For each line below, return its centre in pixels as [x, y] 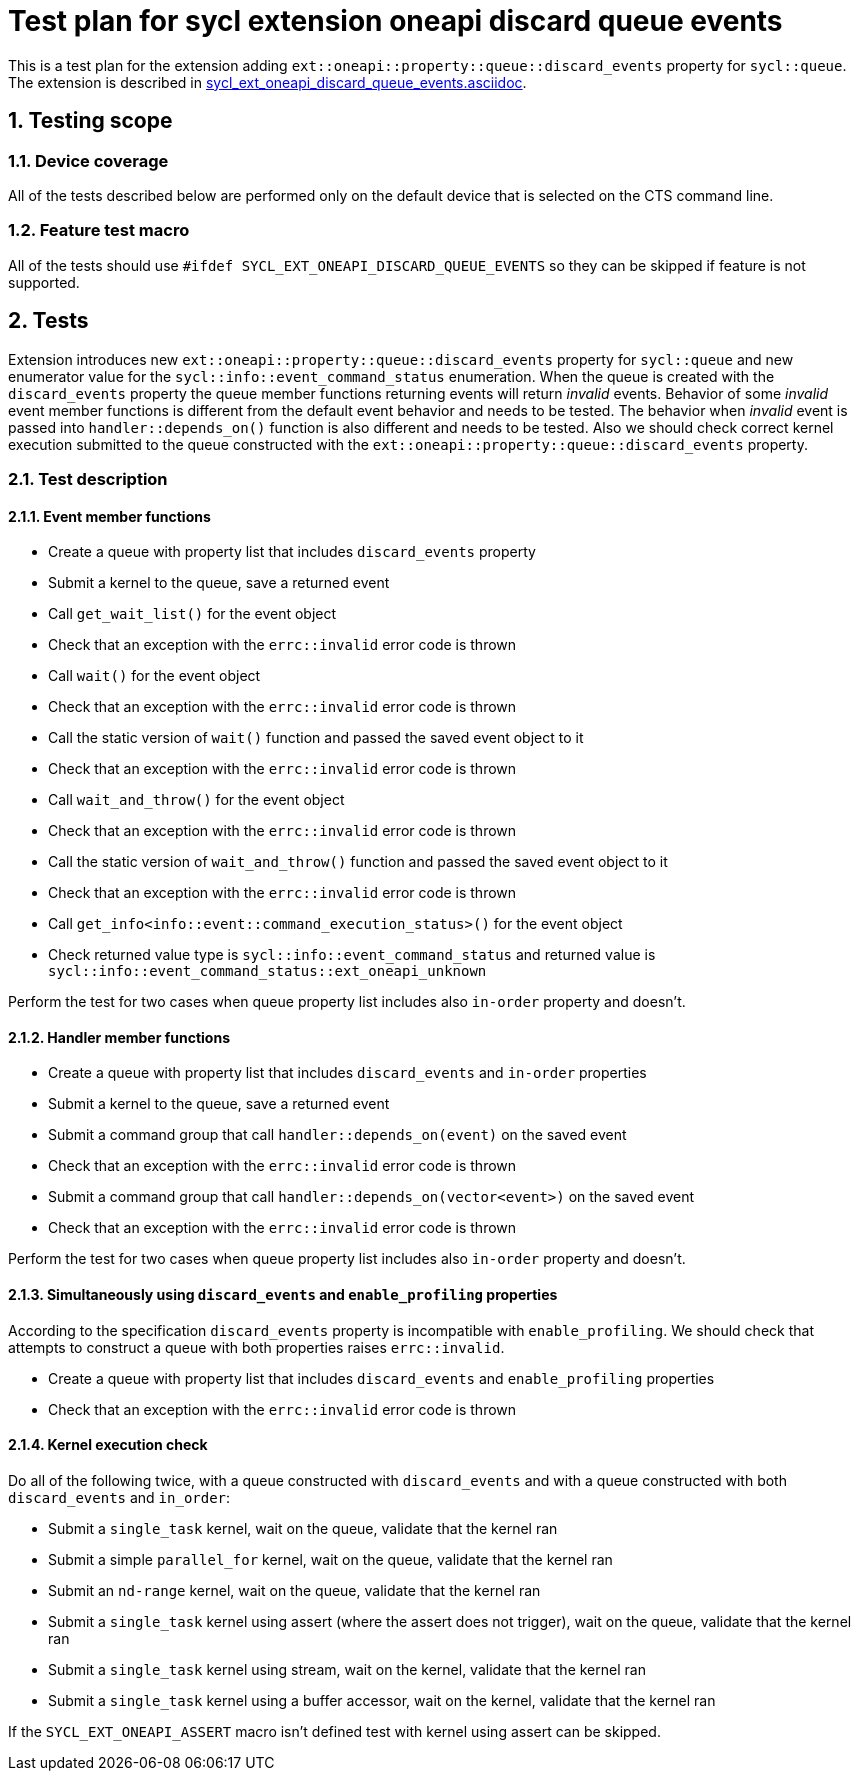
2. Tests [48, 321]
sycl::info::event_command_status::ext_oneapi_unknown [267, 971]
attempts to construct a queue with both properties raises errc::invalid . [256, 1347]
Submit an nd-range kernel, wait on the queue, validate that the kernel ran [294, 1590]
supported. [44, 282]
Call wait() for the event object [154, 676]
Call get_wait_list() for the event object [192, 614]
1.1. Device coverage [88, 160]
